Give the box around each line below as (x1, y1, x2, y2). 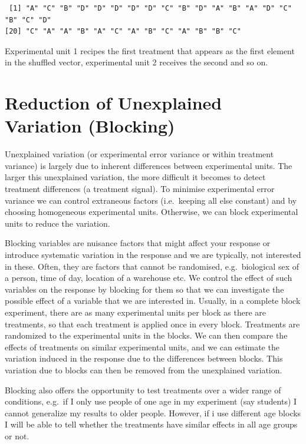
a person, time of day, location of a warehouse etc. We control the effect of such (5, 271, 292, 284)
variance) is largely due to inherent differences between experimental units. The (5, 159, 292, 171)
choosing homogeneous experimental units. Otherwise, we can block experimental (5, 206, 298, 218)
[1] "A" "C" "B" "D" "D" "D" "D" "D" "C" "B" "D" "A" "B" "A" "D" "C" (9, 4, 292, 12)
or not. (5, 429, 29, 442)
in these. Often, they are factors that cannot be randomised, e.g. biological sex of (5, 260, 299, 272)
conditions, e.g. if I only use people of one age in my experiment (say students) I (5, 395, 297, 407)
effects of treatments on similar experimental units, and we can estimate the (5, 340, 279, 353)
